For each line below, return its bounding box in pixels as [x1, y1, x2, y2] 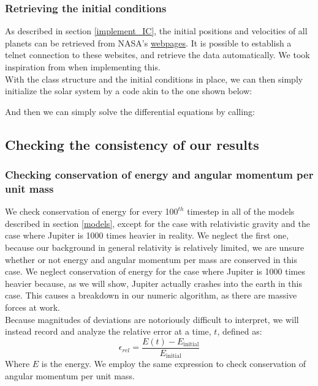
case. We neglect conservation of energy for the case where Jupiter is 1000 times [5, 265, 305, 278]
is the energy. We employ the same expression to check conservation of [41, 357, 306, 370]
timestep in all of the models [187, 205, 295, 218]
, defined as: [217, 325, 262, 338]
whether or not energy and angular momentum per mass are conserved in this [5, 253, 297, 265]
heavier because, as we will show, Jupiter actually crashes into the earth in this [5, 277, 302, 289]
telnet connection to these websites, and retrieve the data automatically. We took [5, 48, 310, 61]
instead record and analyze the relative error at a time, [5, 325, 211, 338]
